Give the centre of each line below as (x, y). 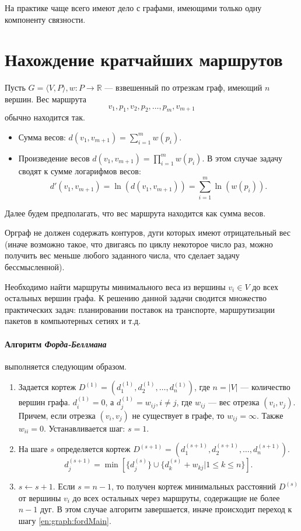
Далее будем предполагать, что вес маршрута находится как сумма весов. (135, 213)
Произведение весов (54, 158)
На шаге (33, 449)
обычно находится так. (45, 117)
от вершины (40, 497)
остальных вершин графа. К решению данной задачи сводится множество (136, 298)
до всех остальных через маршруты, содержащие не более (176, 497)
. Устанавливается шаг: (85, 428)
